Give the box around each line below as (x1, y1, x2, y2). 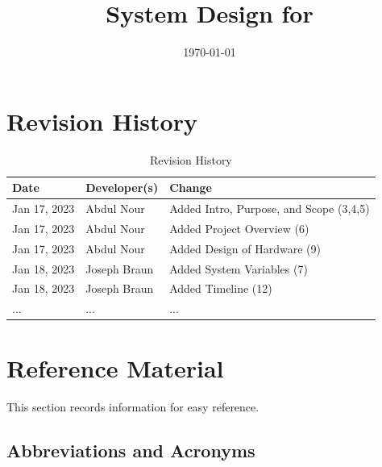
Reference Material (6, 351, 224, 384)
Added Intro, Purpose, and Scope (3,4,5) (169, 200, 370, 217)
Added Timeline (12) (169, 280, 272, 297)
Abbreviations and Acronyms (6, 437, 255, 462)
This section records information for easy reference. (6, 398, 260, 415)
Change (169, 179, 212, 196)
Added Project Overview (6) (169, 219, 309, 236)
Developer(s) (85, 179, 159, 196)
